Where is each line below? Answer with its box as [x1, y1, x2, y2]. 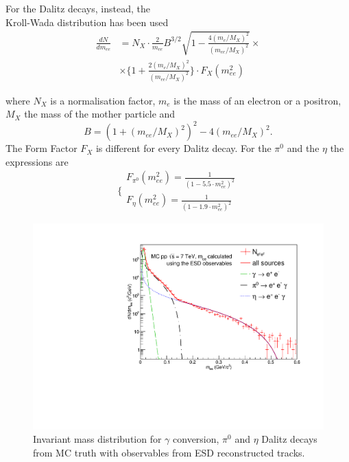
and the [287, 141, 320, 155]
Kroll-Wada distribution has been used [5, 14, 169, 29]
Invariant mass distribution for [33, 432, 162, 446]
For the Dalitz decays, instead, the [5, 1, 150, 15]
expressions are [5, 154, 69, 168]
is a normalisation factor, [50, 93, 156, 107]
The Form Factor [5, 141, 77, 155]
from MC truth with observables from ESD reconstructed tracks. [33, 445, 305, 460]
